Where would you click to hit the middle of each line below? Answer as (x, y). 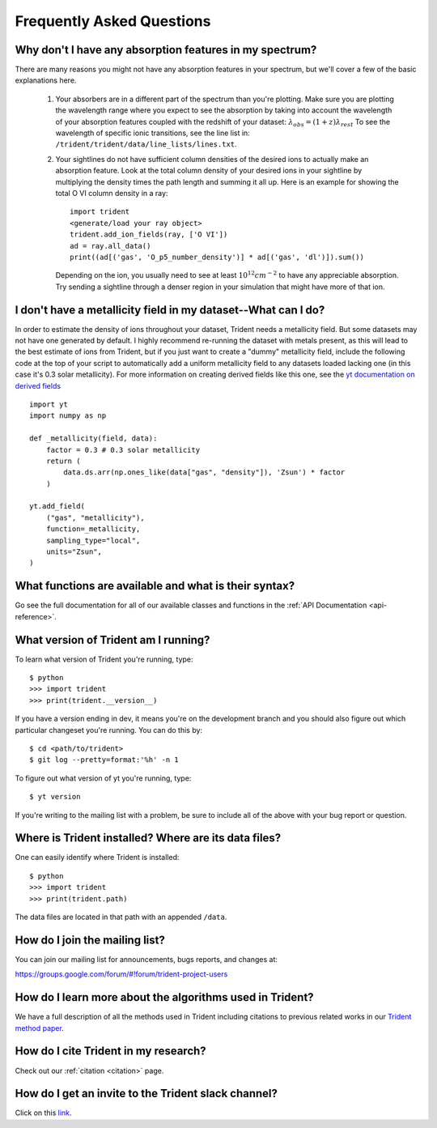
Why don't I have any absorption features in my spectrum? (166, 50)
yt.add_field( (57, 507)
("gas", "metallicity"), (95, 517)
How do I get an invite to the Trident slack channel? (146, 1094)
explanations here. (46, 80)
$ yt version (55, 797)
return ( (63, 461)
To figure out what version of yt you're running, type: (103, 778)
